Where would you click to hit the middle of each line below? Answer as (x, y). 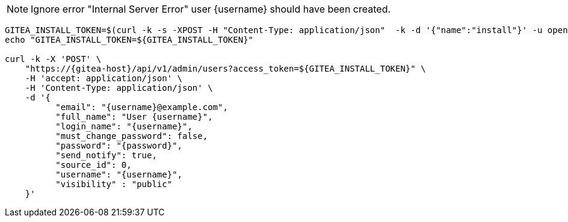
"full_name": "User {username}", (134, 117)
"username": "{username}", (119, 174)
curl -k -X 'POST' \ (53, 59)
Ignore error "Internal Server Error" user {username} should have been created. (211, 9)
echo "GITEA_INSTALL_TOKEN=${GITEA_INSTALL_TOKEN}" (129, 40)
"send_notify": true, (106, 155)
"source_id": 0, (94, 165)
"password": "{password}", (119, 146)
